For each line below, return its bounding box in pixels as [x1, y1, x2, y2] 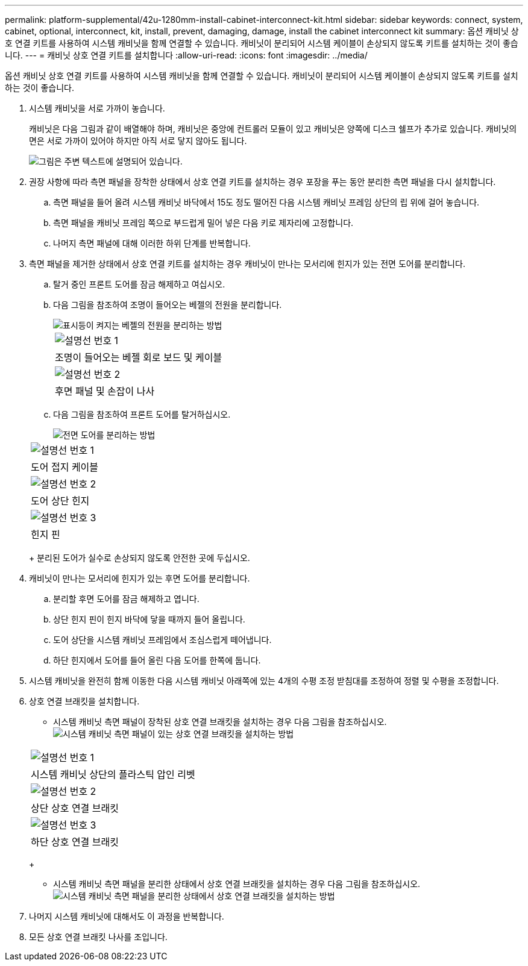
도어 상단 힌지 [31, 495, 90, 507]
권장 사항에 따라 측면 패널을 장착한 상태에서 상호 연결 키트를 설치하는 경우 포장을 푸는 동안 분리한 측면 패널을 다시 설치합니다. [29, 177, 496, 187]
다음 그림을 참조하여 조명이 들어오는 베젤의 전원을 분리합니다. [53, 300, 282, 310]
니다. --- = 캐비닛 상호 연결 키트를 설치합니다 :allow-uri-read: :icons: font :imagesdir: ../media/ [5, 50, 368, 60]
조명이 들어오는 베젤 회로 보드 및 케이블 [55, 351, 222, 363]
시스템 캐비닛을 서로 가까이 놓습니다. [29, 103, 165, 113]
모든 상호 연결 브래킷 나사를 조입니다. [29, 932, 168, 942]
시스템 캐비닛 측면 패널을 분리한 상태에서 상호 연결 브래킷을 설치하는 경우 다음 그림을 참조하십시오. [53, 879, 421, 889]
